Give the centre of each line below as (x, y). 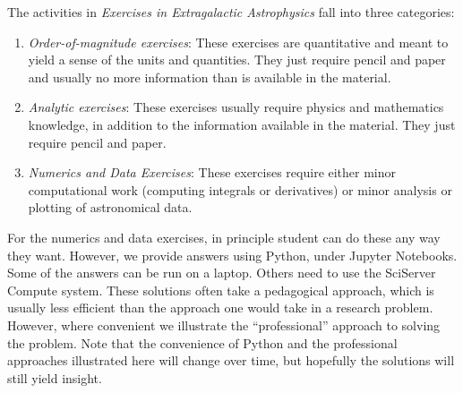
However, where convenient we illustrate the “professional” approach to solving (224, 325)
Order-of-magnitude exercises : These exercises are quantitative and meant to (238, 42)
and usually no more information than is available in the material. (210, 77)
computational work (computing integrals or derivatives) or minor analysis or (240, 189)
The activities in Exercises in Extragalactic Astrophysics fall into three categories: (231, 12)
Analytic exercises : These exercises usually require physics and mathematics (236, 107)
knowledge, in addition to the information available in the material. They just (242, 124)
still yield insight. (55, 377)
